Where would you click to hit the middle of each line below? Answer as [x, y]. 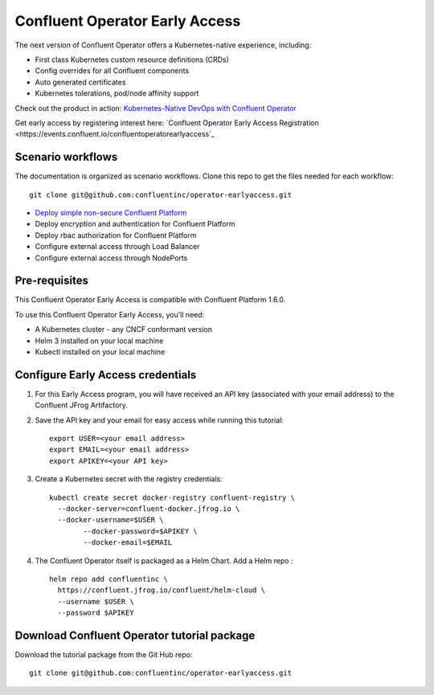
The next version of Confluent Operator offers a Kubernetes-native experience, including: [163, 45]
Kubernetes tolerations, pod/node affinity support [117, 93]
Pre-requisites [51, 281]
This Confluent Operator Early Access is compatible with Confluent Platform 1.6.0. [150, 300]
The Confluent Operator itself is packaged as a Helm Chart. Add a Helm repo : [164, 560]
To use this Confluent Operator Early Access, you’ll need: [110, 314]
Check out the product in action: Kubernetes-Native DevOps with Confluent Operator [156, 108]
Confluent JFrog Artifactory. [82, 405]
